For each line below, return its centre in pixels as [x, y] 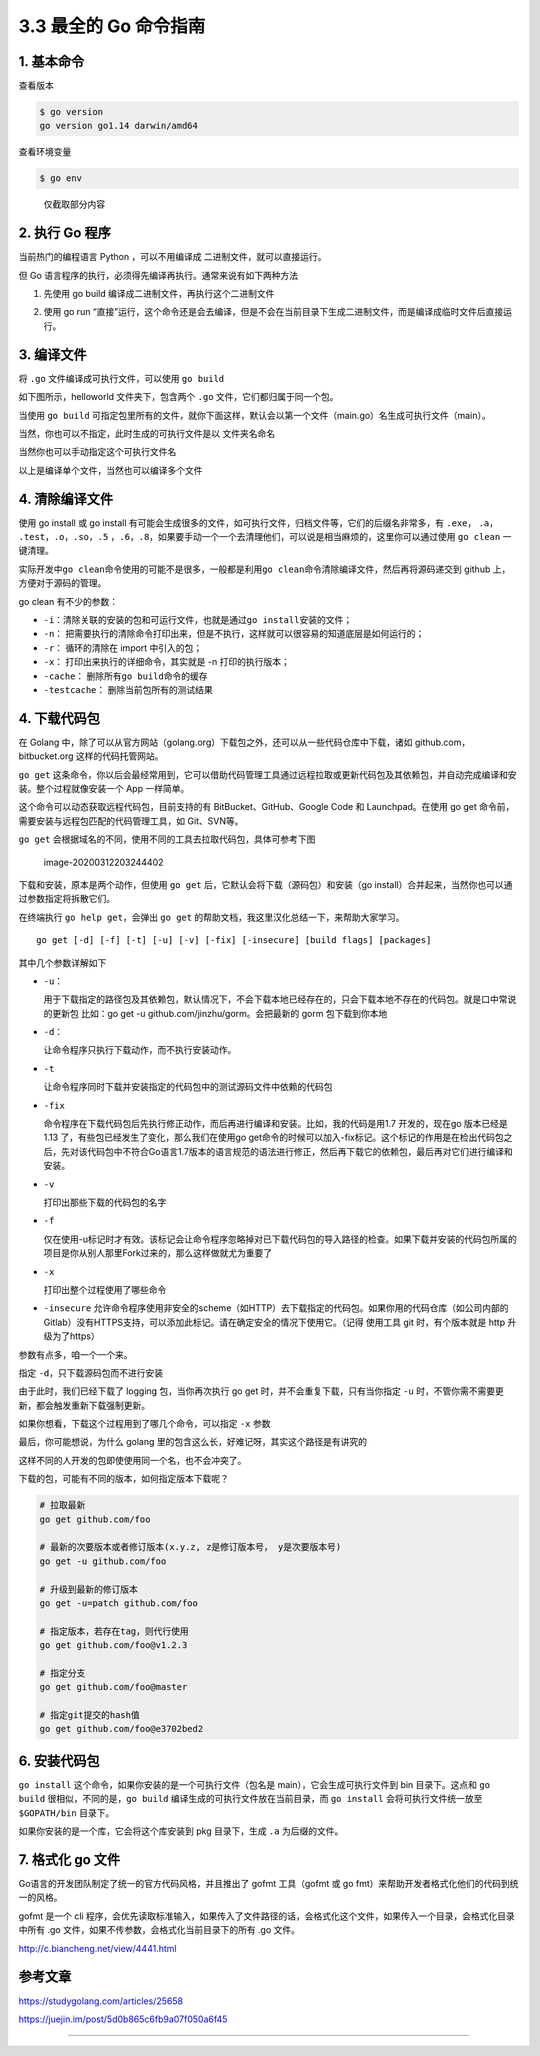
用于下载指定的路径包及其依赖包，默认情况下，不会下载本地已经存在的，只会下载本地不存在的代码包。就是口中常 [275, 999]
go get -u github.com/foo [103, 1561]
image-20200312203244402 [103, 862]
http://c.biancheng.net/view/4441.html [97, 1948]
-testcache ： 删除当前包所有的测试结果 [128, 689]
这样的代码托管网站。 [119, 756]
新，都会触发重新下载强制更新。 [84, 1405]
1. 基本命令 [51, 61]
